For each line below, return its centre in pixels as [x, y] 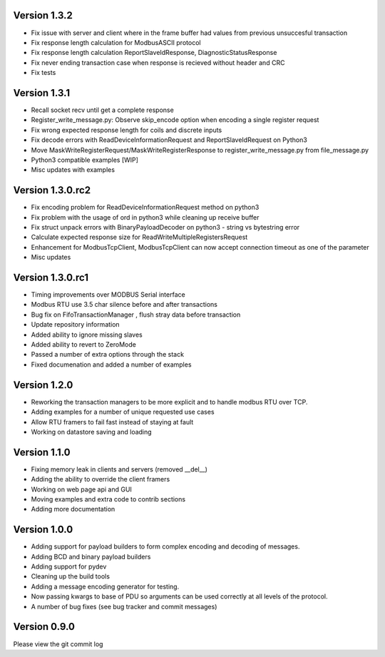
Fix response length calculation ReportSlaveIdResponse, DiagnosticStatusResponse [154, 53]
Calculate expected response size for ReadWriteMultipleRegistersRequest [139, 237]
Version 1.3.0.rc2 [52, 190]
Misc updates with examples [73, 170]
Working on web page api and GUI [81, 489]
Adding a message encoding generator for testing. [105, 586]
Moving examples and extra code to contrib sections [108, 499]
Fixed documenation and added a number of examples [111, 365]
